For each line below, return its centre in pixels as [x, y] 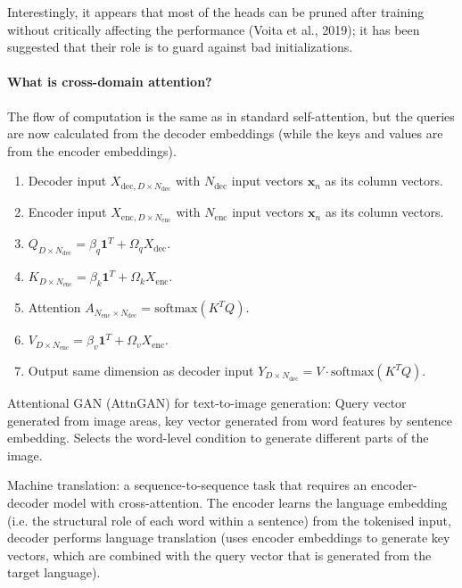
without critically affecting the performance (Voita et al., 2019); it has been [214, 29]
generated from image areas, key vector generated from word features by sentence [230, 420]
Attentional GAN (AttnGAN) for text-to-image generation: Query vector [207, 402]
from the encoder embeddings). [92, 150]
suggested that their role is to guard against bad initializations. [180, 47]
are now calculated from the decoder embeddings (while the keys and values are [225, 133]
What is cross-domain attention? [110, 82]
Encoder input [67, 212]
